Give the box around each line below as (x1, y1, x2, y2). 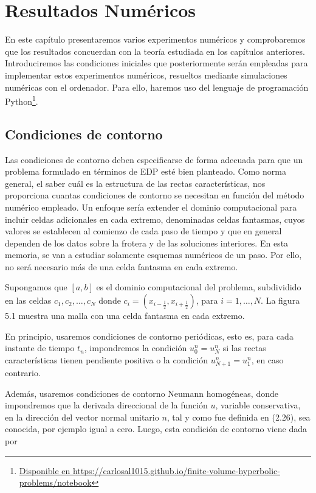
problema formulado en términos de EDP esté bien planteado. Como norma (5, 165, 286, 178)
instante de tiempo (5, 341, 75, 354)
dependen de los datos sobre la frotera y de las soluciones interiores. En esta (5, 236, 289, 249)
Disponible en (19, 464, 70, 477)
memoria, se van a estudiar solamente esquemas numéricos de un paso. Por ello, (5, 248, 302, 261)
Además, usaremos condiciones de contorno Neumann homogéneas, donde (5, 386, 278, 399)
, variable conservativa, (215, 399, 301, 411)
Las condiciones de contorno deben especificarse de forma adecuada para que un (5, 153, 303, 166)
